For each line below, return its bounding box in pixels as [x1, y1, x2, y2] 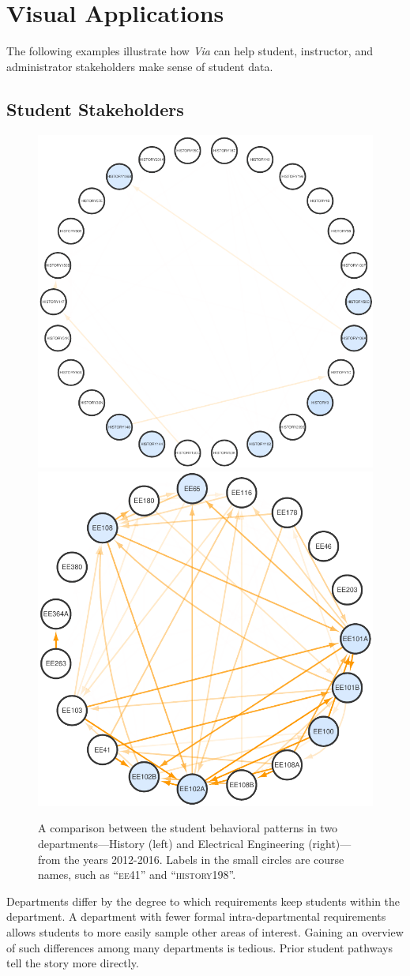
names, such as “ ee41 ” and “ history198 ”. [38, 866, 236, 883]
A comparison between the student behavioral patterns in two [38, 820, 338, 836]
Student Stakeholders [6, 96, 184, 121]
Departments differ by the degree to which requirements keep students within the [6, 892, 401, 909]
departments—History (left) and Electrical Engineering [38, 835, 305, 852]
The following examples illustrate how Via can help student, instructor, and [6, 43, 373, 59]
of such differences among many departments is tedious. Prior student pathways [6, 939, 393, 955]
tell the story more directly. [6, 955, 139, 971]
